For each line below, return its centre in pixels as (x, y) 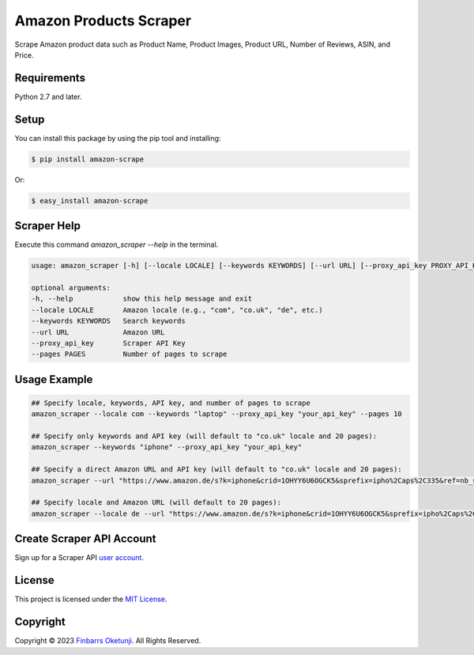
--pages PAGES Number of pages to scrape (129, 354)
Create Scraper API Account (86, 539)
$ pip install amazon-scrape (88, 159)
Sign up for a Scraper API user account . (79, 558)
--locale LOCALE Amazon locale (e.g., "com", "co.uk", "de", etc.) (177, 310)
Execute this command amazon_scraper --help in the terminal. (117, 244)
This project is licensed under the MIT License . (91, 599)
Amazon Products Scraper (103, 21)
